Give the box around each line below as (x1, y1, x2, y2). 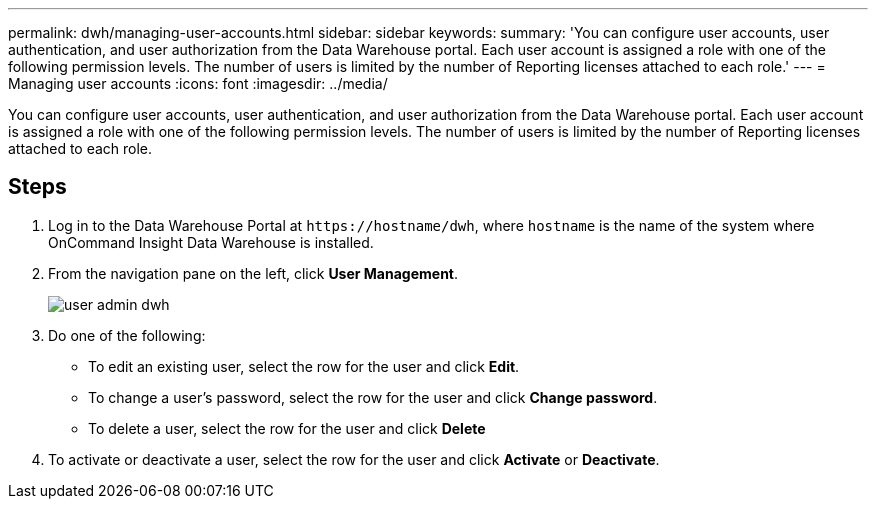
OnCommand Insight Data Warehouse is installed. (48, 233, 374, 251)
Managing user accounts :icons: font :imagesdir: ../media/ (8, 75, 388, 92)
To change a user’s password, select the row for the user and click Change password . (88, 388, 658, 406)
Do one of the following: (48, 326, 206, 344)
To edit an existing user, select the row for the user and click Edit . (88, 357, 520, 375)
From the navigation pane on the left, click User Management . (48, 264, 459, 282)
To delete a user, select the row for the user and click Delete (88, 419, 486, 437)
